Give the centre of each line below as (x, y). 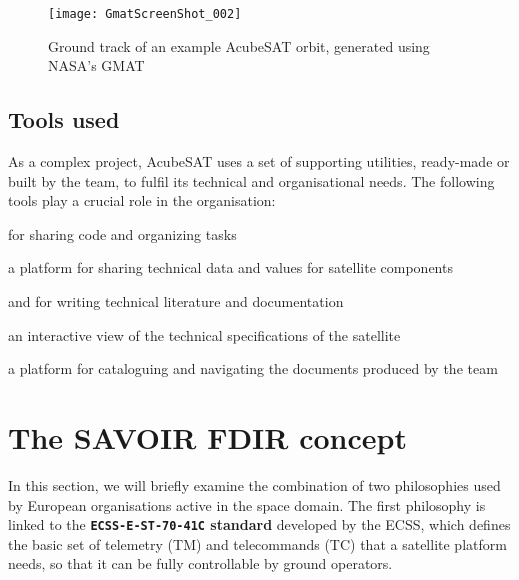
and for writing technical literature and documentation (176, 301)
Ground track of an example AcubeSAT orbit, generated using (239, 45)
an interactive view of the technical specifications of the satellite (204, 334)
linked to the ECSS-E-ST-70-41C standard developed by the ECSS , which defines (259, 524)
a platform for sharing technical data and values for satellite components (230, 267)
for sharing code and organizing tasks (122, 233)
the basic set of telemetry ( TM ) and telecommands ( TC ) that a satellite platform (257, 543)
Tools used (64, 119)
